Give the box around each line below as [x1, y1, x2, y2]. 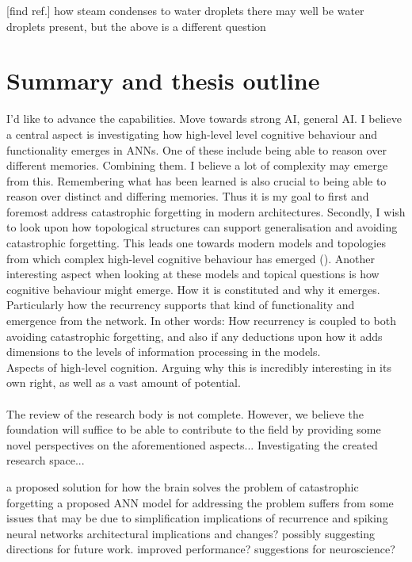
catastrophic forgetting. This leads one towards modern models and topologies [6, 235, 386, 251]
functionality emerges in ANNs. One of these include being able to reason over [6, 141, 387, 158]
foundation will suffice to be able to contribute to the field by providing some [6, 421, 381, 438]
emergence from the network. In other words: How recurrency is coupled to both [6, 312, 396, 329]
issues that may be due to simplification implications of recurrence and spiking [6, 510, 388, 526]
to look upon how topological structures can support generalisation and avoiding [6, 219, 398, 235]
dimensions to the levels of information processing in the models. [6, 343, 321, 360]
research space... [6, 452, 85, 468]
